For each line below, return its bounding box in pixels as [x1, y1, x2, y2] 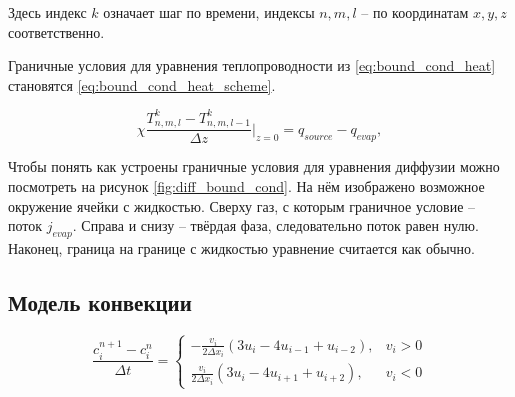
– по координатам [361, 2, 469, 22]
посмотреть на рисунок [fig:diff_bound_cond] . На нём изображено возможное [8, 175, 485, 196]
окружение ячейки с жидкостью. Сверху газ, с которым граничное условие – [8, 195, 476, 216]
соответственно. [8, 21, 105, 42]
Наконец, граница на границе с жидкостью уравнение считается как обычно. [8, 237, 475, 258]
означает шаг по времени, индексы [103, 2, 315, 22]
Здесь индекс [8, 2, 87, 22]
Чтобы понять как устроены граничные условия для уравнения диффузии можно [8, 156, 500, 177]
